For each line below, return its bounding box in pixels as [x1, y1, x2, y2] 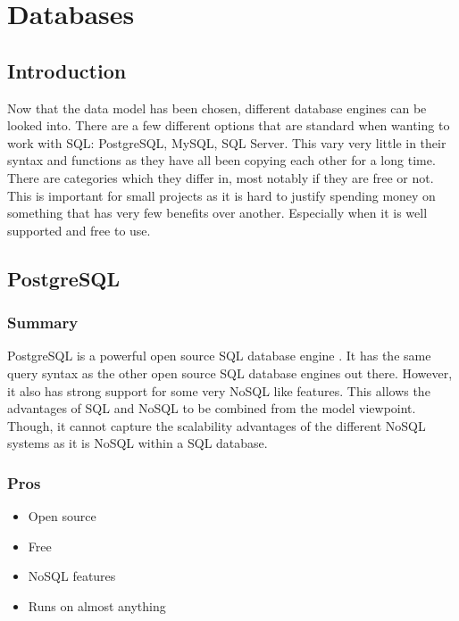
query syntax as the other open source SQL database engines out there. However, [7, 363, 453, 382]
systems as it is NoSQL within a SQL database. [7, 434, 268, 452]
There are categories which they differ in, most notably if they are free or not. [7, 168, 434, 186]
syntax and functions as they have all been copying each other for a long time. [7, 151, 436, 170]
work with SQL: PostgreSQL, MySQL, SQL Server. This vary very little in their [7, 133, 446, 152]
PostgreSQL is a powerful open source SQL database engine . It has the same [7, 346, 431, 365]
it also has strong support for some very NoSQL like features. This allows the [7, 381, 430, 400]
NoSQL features [28, 567, 116, 585]
